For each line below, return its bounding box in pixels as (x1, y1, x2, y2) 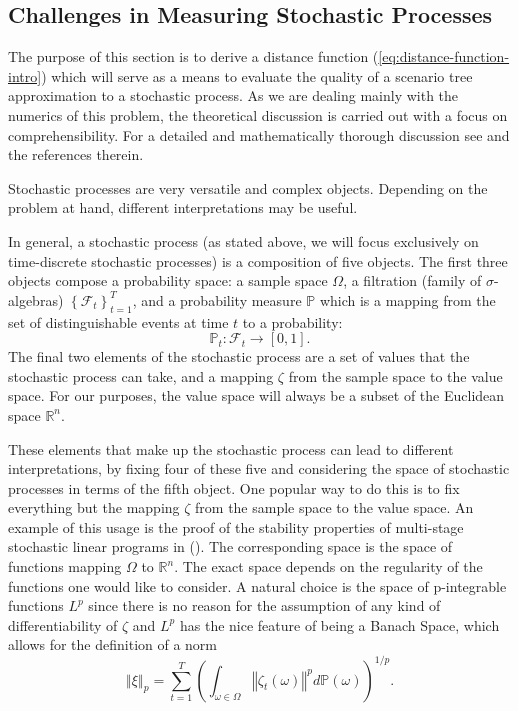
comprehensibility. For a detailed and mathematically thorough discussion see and (8, 124, 510, 145)
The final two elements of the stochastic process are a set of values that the (8, 346, 470, 367)
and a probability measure (141, 289, 302, 310)
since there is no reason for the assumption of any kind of (88, 595, 441, 616)
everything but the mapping (8, 497, 180, 518)
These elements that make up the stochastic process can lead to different (8, 438, 454, 459)
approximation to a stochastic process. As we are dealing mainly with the (8, 85, 459, 106)
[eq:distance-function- (378, 46, 510, 67)
